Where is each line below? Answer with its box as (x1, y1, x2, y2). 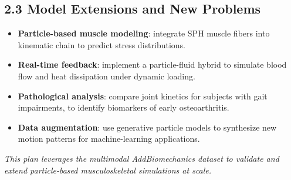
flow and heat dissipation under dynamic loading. (18, 69, 195, 82)
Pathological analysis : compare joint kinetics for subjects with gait (18, 89, 268, 102)
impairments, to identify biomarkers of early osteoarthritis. (18, 101, 229, 114)
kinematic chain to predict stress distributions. (18, 38, 185, 51)
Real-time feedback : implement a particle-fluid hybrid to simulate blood (18, 58, 287, 71)
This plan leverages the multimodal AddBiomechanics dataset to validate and (4, 152, 279, 164)
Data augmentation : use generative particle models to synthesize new (18, 121, 277, 133)
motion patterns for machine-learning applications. (18, 132, 200, 145)
